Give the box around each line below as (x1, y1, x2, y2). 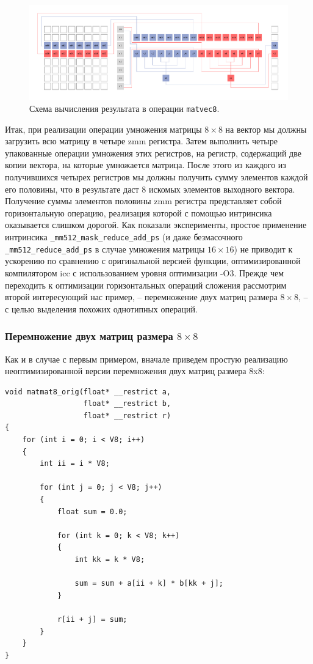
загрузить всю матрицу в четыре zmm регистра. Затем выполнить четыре (5, 135, 278, 147)
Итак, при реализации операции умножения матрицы (5, 122, 202, 135)
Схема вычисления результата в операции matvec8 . (29, 102, 220, 115)
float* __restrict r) (83, 411, 171, 420)
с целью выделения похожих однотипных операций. (5, 302, 198, 315)
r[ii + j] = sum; (57, 614, 128, 624)
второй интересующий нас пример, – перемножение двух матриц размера (5, 290, 278, 303)
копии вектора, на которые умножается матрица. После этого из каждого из (5, 158, 286, 171)
